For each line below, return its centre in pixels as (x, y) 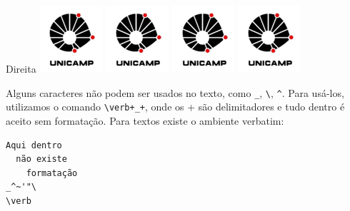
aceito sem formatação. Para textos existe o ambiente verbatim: (145, 120)
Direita (21, 68)
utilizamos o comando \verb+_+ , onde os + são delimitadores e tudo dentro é (175, 107)
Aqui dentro (34, 145)
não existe (41, 159)
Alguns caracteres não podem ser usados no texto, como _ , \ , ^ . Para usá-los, (175, 92)
